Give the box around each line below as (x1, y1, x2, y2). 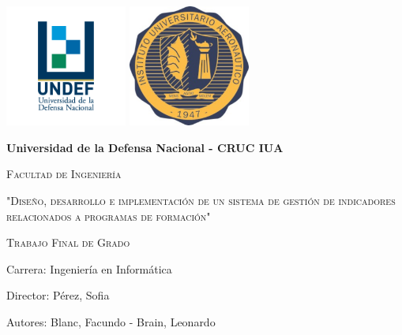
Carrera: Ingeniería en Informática (6, 260, 172, 277)
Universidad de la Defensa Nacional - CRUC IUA (6, 139, 284, 155)
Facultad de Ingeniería (6, 166, 122, 182)
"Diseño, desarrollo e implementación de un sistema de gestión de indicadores (6, 192, 396, 208)
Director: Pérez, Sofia (6, 287, 110, 303)
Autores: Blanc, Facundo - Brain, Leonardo (6, 313, 216, 329)
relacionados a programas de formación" (6, 207, 211, 224)
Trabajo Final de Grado (6, 234, 130, 251)
